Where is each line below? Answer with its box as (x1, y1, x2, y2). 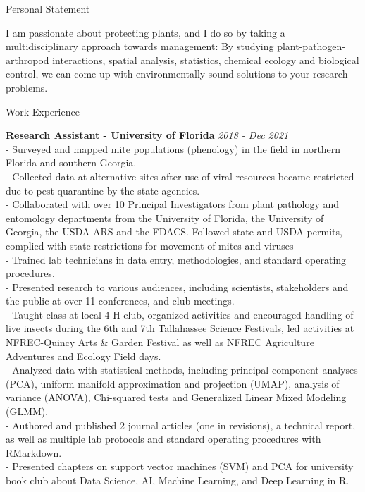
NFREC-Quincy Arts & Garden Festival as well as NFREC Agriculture (6, 335, 314, 350)
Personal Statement (6, 1, 90, 16)
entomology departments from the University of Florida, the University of (6, 210, 324, 225)
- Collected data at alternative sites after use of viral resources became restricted (6, 168, 354, 183)
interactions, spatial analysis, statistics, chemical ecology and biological (52, 52, 359, 67)
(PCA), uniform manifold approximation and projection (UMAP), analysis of (6, 376, 340, 390)
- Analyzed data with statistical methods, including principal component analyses (6, 362, 358, 377)
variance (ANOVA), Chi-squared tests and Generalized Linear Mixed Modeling (6, 390, 347, 405)
